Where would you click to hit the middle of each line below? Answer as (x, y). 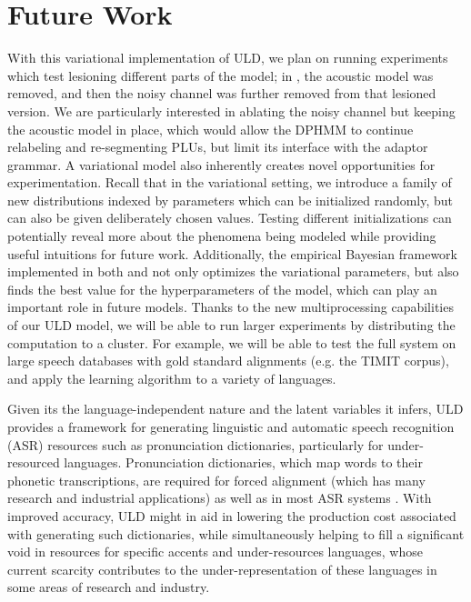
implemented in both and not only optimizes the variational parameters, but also (233, 271)
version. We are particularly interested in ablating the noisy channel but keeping (231, 110)
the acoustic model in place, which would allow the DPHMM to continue (210, 129)
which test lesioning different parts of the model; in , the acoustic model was (220, 75)
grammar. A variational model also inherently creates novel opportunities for (221, 164)
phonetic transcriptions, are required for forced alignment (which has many (216, 480)
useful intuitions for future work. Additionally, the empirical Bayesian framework (232, 253)
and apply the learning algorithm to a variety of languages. (172, 378)
